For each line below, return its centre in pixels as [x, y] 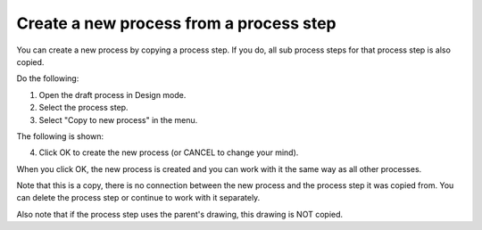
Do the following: [48, 78]
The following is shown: [60, 136]
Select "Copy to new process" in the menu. [118, 119]
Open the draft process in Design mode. [112, 94]
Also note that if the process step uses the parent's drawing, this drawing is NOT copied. [180, 214]
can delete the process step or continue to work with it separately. [138, 198]
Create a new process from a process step [176, 23]
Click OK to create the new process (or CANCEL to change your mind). [169, 152]
